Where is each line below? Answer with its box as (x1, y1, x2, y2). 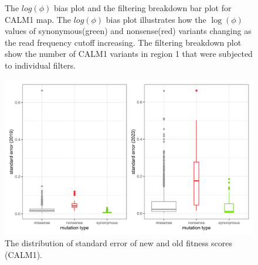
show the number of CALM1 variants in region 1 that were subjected (5, 47, 253, 60)
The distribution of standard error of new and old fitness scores (5, 237, 233, 249)
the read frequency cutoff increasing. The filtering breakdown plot (5, 36, 242, 48)
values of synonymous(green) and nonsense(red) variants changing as (5, 25, 252, 37)
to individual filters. (5, 59, 76, 71)
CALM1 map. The (5, 13, 71, 25)
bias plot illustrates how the (106, 13, 206, 25)
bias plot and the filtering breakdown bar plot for (53, 2, 232, 13)
